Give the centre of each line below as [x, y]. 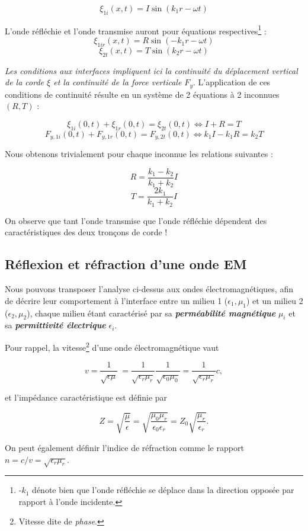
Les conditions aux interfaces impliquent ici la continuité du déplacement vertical [151, 70]
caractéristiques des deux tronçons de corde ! [86, 232]
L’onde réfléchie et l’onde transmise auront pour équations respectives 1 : [136, 30]
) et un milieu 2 [275, 300]
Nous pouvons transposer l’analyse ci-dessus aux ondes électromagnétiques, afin [149, 289]
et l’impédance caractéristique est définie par [86, 397]
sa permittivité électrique [55, 325]
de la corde [25, 82]
